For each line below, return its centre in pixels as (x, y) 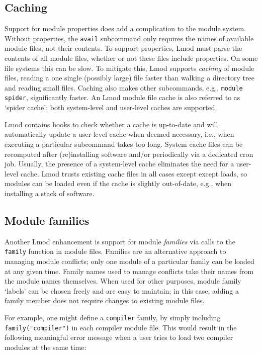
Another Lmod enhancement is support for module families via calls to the (120, 241)
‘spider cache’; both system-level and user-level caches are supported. (111, 107)
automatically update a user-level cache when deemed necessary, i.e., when (119, 134)
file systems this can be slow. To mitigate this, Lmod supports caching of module (129, 68)
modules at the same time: (46, 347)
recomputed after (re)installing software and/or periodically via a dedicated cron (129, 154)
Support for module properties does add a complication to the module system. (125, 28)
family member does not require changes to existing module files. (105, 300)
